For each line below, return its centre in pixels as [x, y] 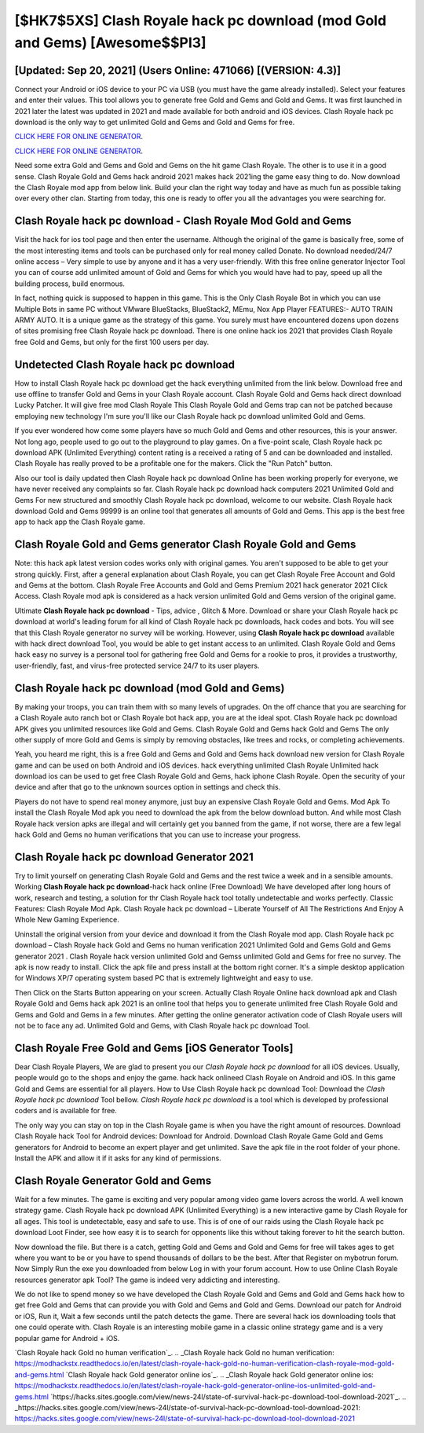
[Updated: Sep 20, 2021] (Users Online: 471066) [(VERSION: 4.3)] [178, 70]
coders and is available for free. [66, 1111]
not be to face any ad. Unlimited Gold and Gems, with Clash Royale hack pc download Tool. [162, 1026]
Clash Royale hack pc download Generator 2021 [134, 857]
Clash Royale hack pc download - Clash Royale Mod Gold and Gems [183, 221]
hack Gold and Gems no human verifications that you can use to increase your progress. [158, 835]
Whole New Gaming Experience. [67, 920]
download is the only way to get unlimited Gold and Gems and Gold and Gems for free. [155, 123]
